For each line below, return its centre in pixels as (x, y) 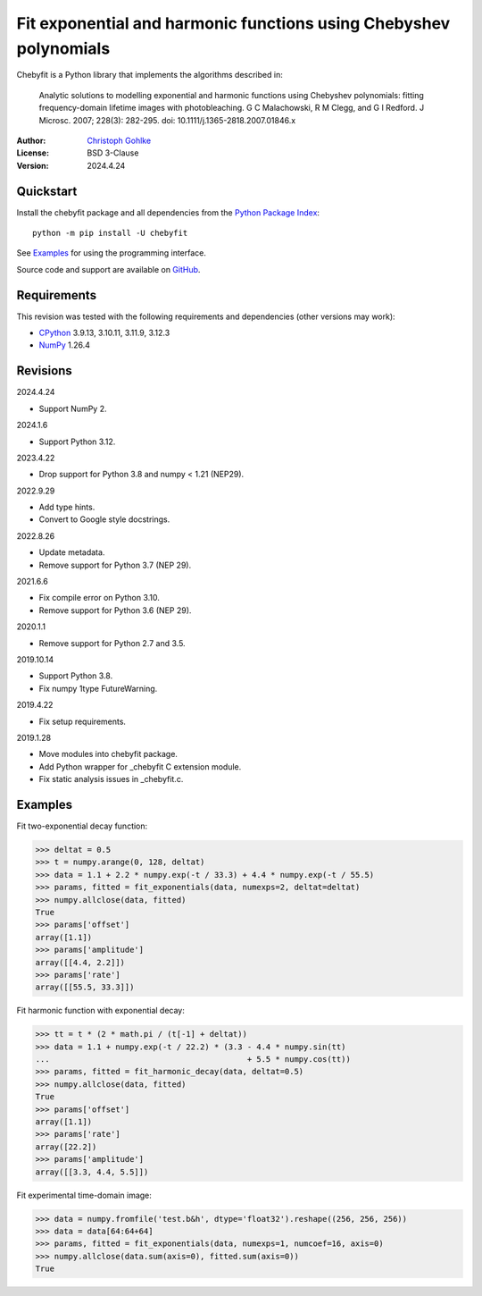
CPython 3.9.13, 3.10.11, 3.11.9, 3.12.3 (104, 333)
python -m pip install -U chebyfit (110, 233)
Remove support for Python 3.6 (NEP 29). (115, 610)
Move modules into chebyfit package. (108, 754)
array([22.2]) (66, 1147)
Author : (31, 140)
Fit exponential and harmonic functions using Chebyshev (233, 23)
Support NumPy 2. (73, 408)
